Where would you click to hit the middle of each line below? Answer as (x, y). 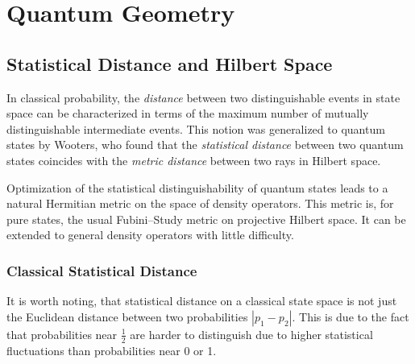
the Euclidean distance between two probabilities (127, 316)
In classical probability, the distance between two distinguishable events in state (203, 97)
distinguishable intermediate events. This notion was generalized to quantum (196, 128)
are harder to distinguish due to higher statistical (251, 334)
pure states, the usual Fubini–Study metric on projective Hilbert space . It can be (206, 219)
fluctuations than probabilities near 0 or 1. (112, 350)
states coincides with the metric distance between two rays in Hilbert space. (194, 160)
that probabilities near (62, 334)
